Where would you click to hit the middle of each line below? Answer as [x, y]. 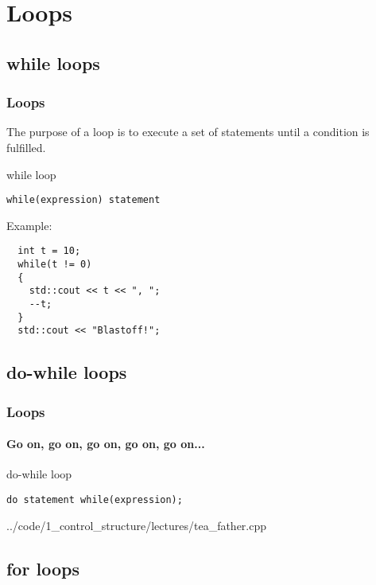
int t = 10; [49, 251]
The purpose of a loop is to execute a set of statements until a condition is [188, 132]
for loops [43, 568]
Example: [29, 225]
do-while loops [67, 372]
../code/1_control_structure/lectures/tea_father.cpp [137, 525]
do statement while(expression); [95, 500]
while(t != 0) [55, 265]
